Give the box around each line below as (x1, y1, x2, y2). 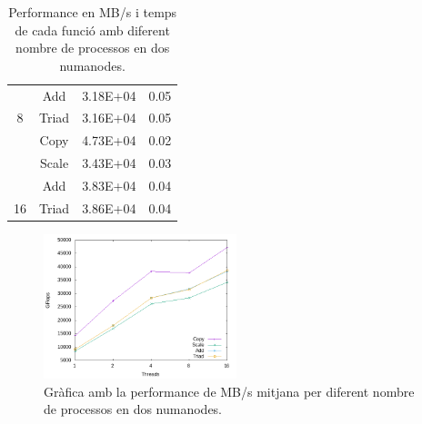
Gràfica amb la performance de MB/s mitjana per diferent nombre (44, 381, 415, 400)
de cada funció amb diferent (15, 20, 170, 39)
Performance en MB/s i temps (8, 3, 177, 21)
